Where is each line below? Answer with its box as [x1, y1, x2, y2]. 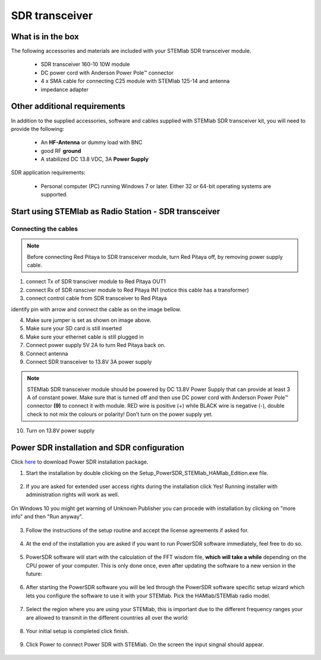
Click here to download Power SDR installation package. [11, 458, 149, 465]
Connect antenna [26, 350, 68, 357]
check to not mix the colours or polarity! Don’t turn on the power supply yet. [27, 411, 213, 418]
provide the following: [11, 125, 65, 132]
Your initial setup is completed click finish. [26, 628, 129, 635]
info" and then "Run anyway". [11, 513, 83, 520]
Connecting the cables [11, 225, 78, 233]
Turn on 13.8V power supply [26, 427, 95, 434]
